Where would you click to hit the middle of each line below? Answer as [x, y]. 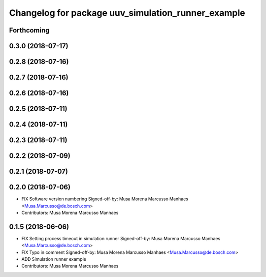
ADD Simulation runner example [54, 259]
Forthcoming [29, 30]
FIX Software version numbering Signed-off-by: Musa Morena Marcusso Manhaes [105, 199]
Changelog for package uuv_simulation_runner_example [127, 13]
